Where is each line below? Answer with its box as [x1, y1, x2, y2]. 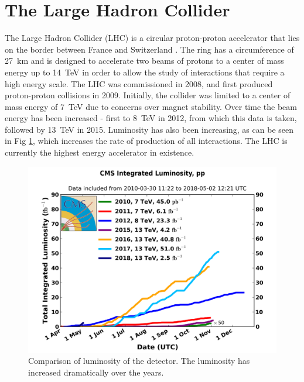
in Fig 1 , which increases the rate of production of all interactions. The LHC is [5, 135, 288, 147]
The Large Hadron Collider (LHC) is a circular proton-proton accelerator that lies [5, 32, 300, 44]
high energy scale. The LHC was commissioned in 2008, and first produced [5, 77, 273, 90]
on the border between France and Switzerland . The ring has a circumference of [5, 43, 294, 55]
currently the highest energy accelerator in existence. [5, 146, 194, 159]
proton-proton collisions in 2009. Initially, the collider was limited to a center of [5, 89, 291, 101]
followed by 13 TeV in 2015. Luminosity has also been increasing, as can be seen [5, 123, 293, 135]
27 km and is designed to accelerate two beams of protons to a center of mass [5, 54, 284, 67]
